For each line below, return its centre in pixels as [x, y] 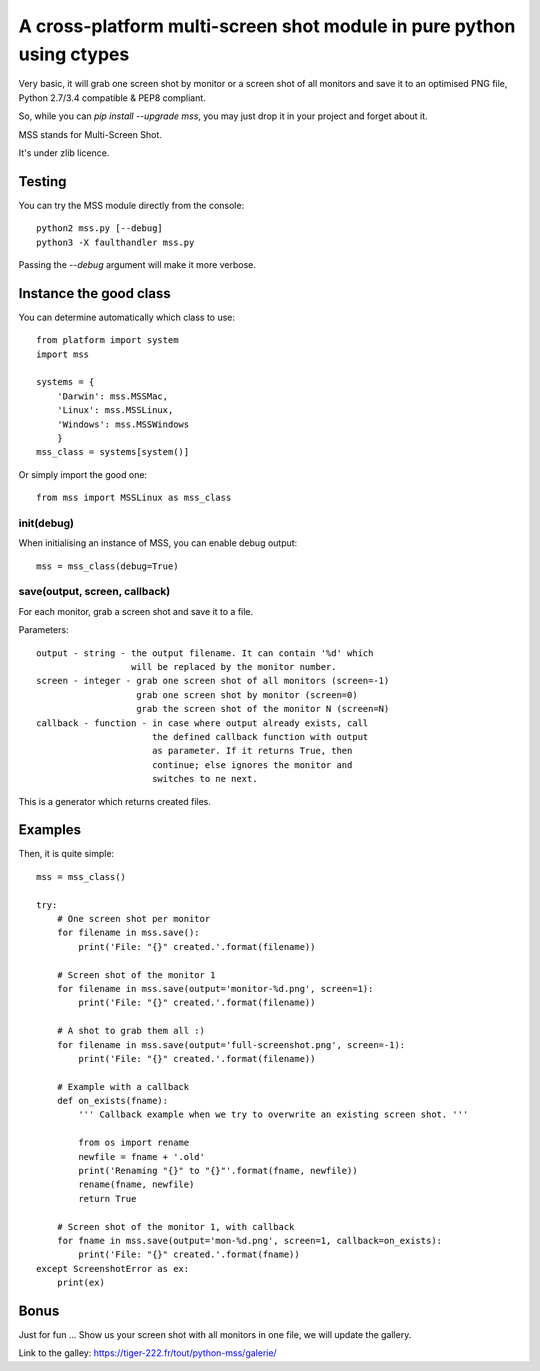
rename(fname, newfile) [136, 1184]
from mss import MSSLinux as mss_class [134, 498]
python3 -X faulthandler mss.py [115, 242]
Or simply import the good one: [83, 474]
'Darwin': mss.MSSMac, [112, 396]
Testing [42, 181]
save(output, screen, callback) [94, 592]
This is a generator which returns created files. [115, 801]
